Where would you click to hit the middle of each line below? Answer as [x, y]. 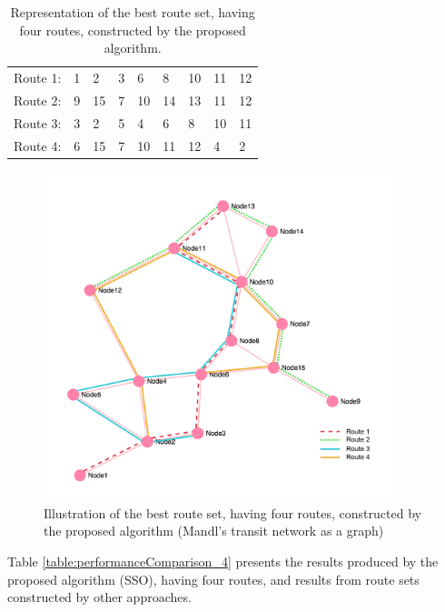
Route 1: [38, 78]
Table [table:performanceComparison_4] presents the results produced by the [223, 561]
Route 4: [38, 145]
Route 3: [38, 122]
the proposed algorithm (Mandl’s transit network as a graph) [214, 531]
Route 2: [38, 100]
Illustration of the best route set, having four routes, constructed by [232, 512]
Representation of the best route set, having [133, 12]
